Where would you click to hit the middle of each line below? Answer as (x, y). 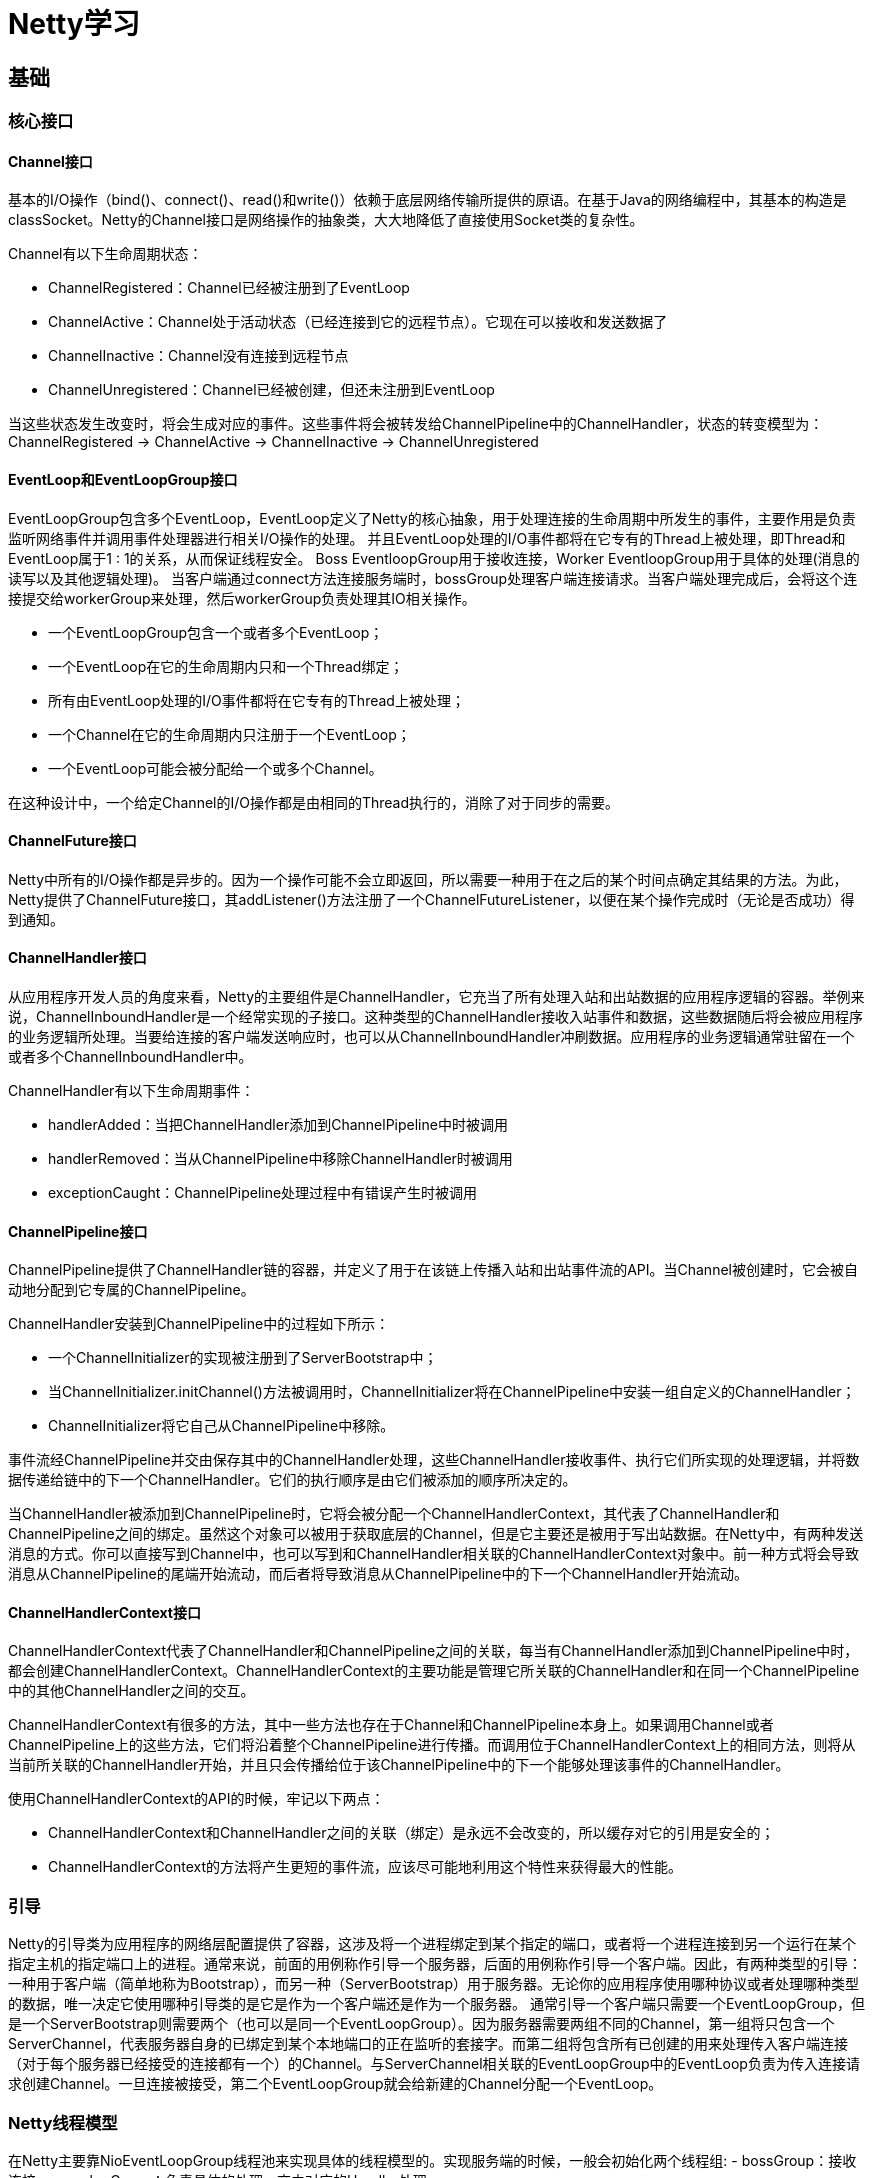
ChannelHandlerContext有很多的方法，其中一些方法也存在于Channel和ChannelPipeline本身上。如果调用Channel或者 (391, 1725)
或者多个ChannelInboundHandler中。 (130, 1057)
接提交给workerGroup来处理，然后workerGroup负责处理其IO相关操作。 (242, 598)
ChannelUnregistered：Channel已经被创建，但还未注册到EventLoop (271, 390)
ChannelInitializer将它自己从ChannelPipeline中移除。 (221, 1426)
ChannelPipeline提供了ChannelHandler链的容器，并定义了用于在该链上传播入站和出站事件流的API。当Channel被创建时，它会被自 (433, 1270)
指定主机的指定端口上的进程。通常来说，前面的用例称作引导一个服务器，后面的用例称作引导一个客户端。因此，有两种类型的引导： (435, 1964)
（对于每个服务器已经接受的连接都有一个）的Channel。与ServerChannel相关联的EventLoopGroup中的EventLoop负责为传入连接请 (434, 2064)
